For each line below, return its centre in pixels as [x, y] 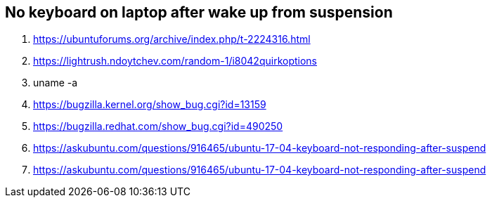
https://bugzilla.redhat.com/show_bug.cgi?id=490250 [158, 126]
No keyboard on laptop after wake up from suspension [199, 12]
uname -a [56, 83]
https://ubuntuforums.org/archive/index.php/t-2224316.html [172, 39]
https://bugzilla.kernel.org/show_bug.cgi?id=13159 [150, 105]
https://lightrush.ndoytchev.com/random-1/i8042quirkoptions [175, 61]
